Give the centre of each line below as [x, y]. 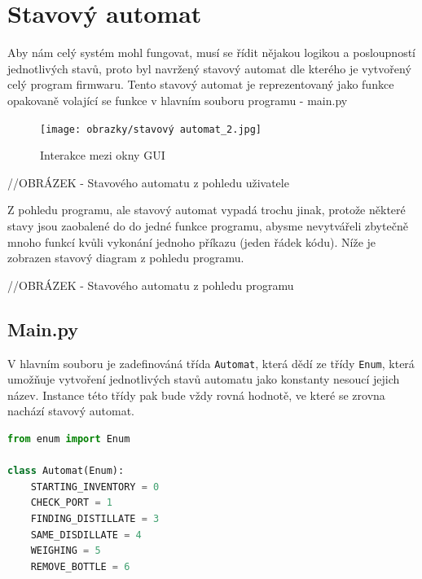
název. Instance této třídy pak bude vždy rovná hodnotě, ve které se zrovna [196, 395]
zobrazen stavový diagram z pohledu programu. [126, 258]
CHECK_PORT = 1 [71, 503]
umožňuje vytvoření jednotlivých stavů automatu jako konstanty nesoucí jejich [204, 379]
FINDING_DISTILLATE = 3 [95, 518]
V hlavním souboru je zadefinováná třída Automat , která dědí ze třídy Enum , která [211, 363]
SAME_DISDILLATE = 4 [86, 535]
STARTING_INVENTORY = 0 [95, 487]
